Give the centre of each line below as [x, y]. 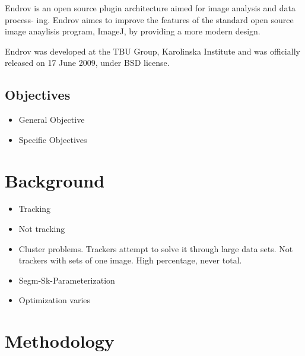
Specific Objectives [53, 139]
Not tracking [42, 229]
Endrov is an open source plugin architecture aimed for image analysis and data [150, 8]
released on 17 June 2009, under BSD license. [87, 63]
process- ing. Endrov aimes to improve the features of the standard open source [149, 19]
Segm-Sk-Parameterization [67, 280]
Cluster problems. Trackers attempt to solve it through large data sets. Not [156, 248]
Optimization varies [55, 300]
